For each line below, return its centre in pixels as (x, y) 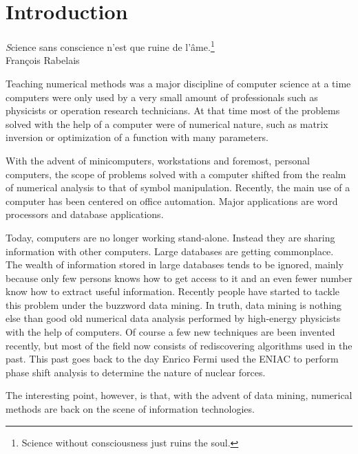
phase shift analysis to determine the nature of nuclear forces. (136, 372)
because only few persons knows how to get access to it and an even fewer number (179, 278)
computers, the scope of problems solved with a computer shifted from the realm (176, 174)
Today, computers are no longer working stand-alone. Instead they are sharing (170, 237)
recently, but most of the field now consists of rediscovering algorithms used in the (179, 345)
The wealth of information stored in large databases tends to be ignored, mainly (175, 264)
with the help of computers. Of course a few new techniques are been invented (170, 332)
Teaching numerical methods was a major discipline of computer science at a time (178, 83)
